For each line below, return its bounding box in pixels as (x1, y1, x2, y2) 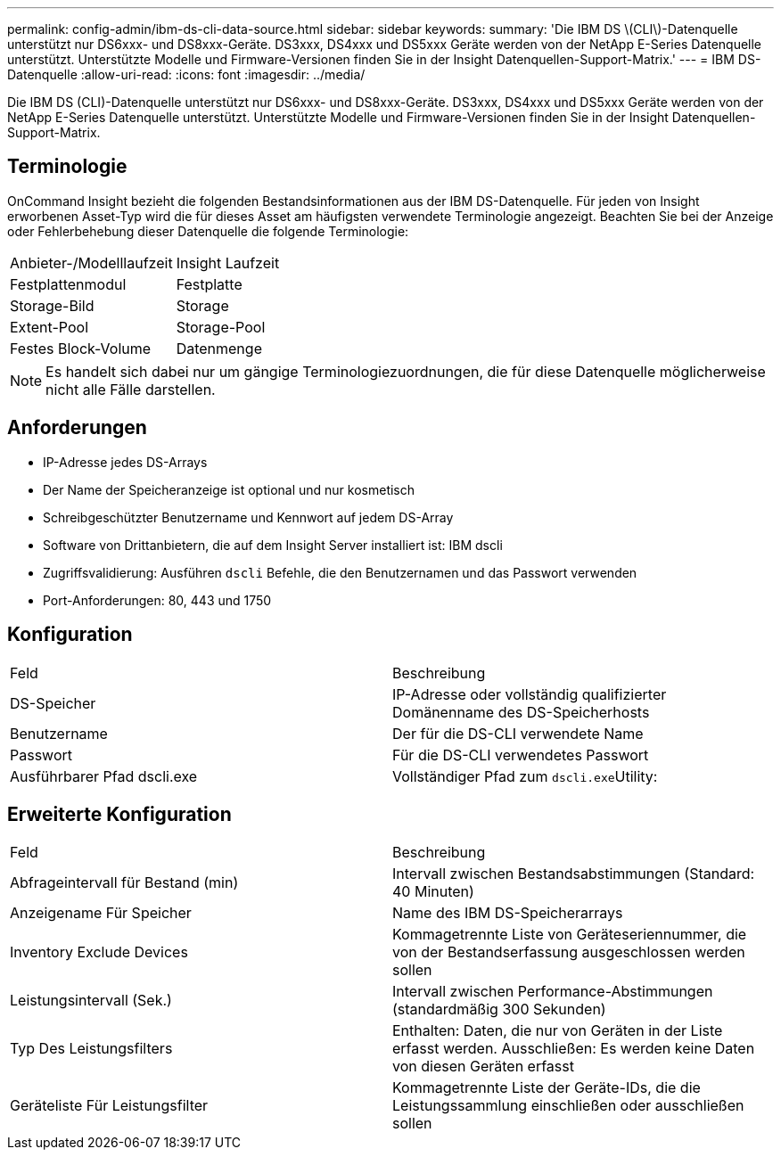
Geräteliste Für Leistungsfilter (10, 1096, 209, 1115)
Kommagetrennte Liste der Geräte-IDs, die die (392, 1079, 701, 1097)
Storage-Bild (10, 296, 95, 315)
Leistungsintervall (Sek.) (10, 991, 172, 1010)
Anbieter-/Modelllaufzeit (10, 253, 173, 272)
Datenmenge (176, 339, 262, 357)
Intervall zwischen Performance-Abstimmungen (392, 982, 713, 1001)
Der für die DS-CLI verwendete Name (392, 724, 644, 743)
